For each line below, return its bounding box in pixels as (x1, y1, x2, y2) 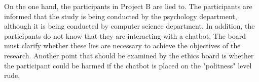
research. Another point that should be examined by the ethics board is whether (4, 50, 254, 60)
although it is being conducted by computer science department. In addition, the (4, 21, 255, 31)
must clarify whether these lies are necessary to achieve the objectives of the (4, 40, 241, 51)
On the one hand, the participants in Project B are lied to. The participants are (4, 1, 252, 11)
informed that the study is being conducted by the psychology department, (4, 11, 237, 21)
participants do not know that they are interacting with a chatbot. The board (4, 30, 246, 41)
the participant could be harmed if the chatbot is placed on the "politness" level (4, 60, 252, 70)
